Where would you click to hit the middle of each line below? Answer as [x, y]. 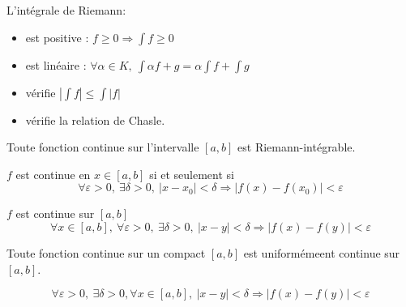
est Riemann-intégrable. [297, 147]
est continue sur [55, 213]
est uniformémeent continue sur [322, 252]
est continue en [53, 174]
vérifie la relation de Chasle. [95, 119]
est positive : [57, 37]
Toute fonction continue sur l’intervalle [103, 147]
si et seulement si [192, 174]
